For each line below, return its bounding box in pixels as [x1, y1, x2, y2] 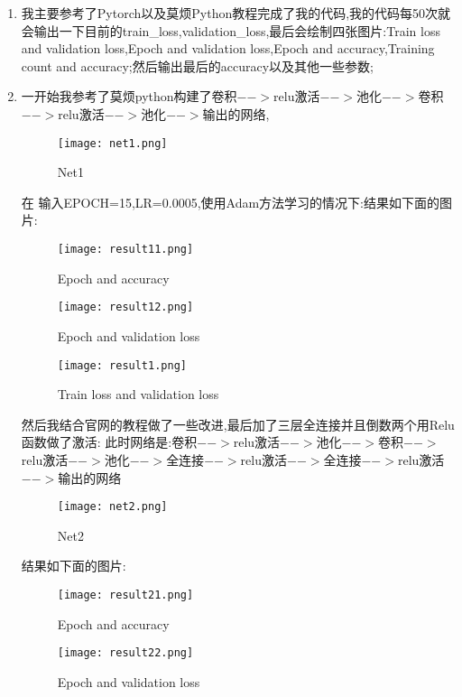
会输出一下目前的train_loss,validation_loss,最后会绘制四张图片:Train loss [21, 21, 440, 40]
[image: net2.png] [57, 500, 168, 514]
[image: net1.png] [57, 136, 168, 150]
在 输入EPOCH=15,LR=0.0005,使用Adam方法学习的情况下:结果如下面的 [21, 192, 439, 211]
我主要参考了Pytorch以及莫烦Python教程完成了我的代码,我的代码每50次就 [21, 4, 451, 22]
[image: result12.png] [57, 301, 194, 314]
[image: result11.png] [57, 243, 194, 256]
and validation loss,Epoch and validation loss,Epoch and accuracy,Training [21, 39, 435, 58]
